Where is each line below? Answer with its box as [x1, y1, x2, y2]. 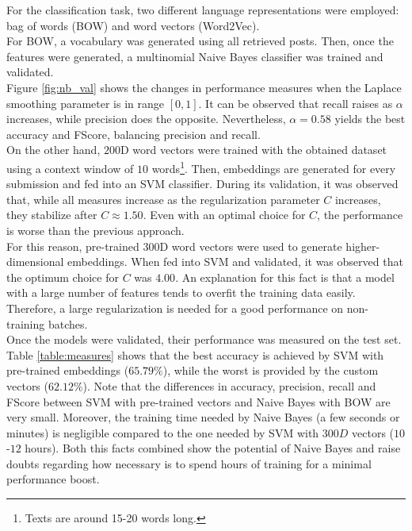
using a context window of [6, 160, 134, 176]
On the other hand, [6, 141, 101, 158]
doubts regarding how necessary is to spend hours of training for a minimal [6, 455, 372, 471]
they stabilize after [6, 206, 97, 223]
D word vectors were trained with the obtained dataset [120, 141, 387, 158]
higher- [345, 237, 380, 254]
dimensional [6, 253, 64, 270]
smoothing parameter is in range [6, 94, 164, 111]
